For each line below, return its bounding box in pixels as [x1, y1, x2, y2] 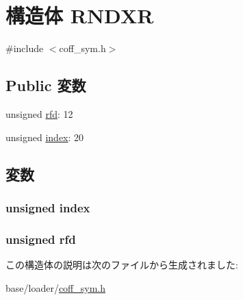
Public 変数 [5, 75, 86, 96]
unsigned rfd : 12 [5, 106, 73, 121]
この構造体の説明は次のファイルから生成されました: [5, 257, 238, 271]
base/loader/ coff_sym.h [5, 280, 106, 295]
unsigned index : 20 [5, 129, 84, 144]
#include [5, 41, 44, 55]
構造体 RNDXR [5, 1, 154, 29]
